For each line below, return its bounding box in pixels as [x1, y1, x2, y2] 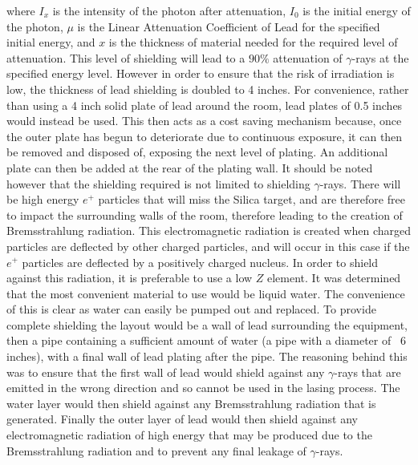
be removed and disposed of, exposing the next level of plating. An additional [6, 144, 388, 160]
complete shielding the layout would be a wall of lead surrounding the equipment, [6, 316, 408, 333]
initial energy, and [6, 34, 95, 51]
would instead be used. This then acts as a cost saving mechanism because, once [6, 112, 402, 129]
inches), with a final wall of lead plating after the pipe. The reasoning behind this [6, 348, 408, 365]
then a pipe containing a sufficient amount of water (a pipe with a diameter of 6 [6, 332, 406, 349]
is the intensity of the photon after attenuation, [52, 2, 286, 18]
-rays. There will [319, 175, 401, 192]
